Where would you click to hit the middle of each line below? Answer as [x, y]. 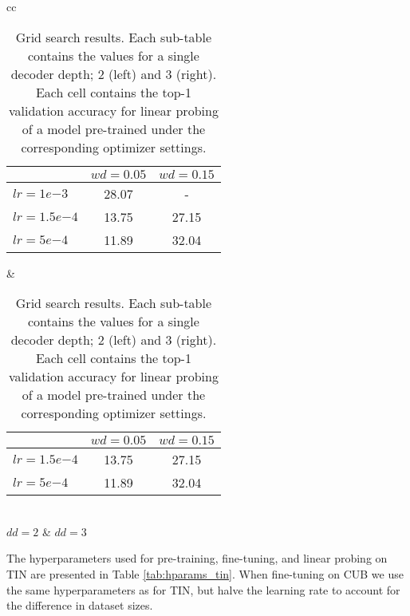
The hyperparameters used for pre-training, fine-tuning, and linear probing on [197, 558]
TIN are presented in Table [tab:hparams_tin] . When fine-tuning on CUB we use [205, 573]
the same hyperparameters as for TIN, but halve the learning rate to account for [203, 589]
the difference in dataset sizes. [80, 605]
